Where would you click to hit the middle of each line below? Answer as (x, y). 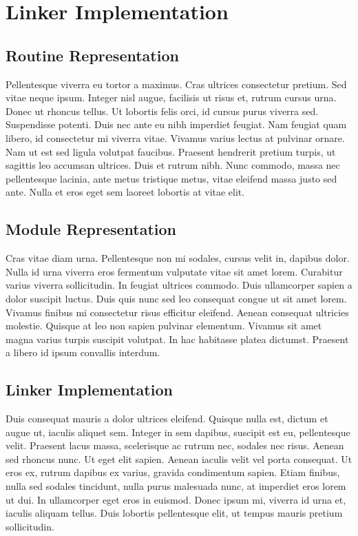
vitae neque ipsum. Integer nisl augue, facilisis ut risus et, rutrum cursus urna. (171, 97)
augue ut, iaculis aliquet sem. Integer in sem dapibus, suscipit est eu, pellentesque (178, 432)
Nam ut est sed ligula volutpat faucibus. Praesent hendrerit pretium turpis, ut (171, 151)
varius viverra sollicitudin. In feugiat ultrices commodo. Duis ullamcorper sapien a (179, 285)
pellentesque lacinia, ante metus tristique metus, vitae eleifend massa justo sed (171, 178)
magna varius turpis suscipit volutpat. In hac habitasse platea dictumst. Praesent (177, 339)
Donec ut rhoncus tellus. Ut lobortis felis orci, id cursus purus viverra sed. (162, 111)
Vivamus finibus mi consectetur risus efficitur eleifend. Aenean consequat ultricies (177, 312)
